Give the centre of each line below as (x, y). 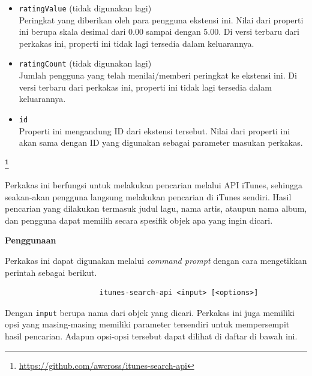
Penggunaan (31, 240)
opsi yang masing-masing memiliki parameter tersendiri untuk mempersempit (147, 324)
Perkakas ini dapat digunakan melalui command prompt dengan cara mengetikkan (156, 260)
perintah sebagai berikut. (51, 272)
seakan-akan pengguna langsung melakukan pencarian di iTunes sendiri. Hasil (148, 196)
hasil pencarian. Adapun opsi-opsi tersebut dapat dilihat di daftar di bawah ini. (151, 336)
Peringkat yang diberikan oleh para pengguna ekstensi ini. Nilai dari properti (161, 19)
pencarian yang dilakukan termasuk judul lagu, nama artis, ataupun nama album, (156, 208)
